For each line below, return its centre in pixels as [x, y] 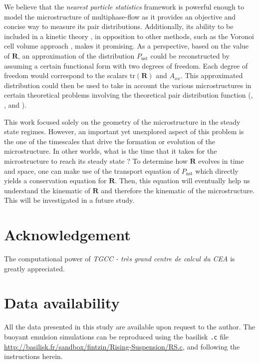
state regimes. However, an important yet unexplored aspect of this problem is [124, 131]
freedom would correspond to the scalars [66, 75]
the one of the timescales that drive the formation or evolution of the [110, 141]
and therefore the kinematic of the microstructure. [178, 190]
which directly [217, 170]
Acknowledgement [67, 235]
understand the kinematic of [47, 190]
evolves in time [221, 160]
